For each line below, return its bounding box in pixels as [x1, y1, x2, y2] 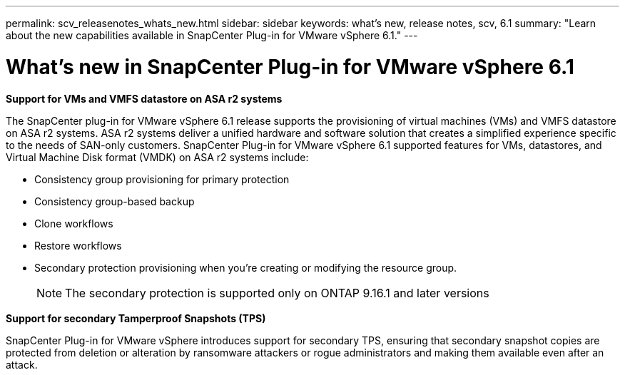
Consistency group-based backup [34, 195, 195, 207]
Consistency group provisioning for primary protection [34, 173, 290, 185]
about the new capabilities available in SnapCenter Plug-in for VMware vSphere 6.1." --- [6, 29, 418, 41]
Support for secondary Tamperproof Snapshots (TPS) [6, 312, 266, 324]
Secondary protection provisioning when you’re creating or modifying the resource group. [34, 261, 457, 274]
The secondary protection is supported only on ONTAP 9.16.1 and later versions [65, 285, 489, 300]
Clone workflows [34, 217, 113, 230]
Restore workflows [34, 239, 122, 252]
